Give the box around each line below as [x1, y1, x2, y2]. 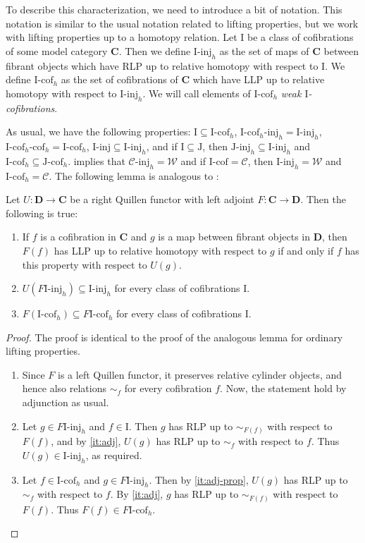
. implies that [68, 153, 125, 168]
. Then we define [118, 43, 191, 58]
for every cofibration [124, 381, 212, 396]
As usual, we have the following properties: [6, 124, 191, 139]
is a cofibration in [40, 229, 116, 244]
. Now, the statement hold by [220, 381, 347, 396]
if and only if [278, 243, 334, 257]
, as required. [85, 447, 142, 462]
